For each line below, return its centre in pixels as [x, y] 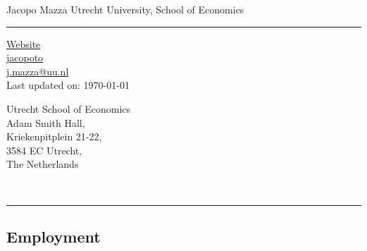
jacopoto [25, 57]
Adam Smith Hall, [46, 122]
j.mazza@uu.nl [38, 71]
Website [24, 43]
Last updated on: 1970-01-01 [68, 85]
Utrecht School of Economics [69, 108]
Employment [54, 236]
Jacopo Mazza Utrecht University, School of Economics [125, 9]
